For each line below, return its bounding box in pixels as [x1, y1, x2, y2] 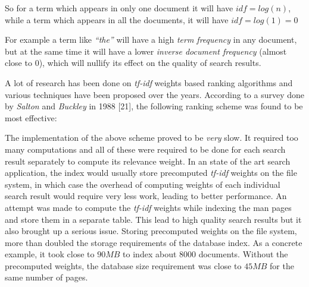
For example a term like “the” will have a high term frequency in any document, [5, 33, 297, 46]
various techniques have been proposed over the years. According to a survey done [5, 88, 305, 100]
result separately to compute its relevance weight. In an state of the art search [5, 154, 291, 167]
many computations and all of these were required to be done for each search [5, 143, 286, 155]
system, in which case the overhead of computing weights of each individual [5, 178, 280, 190]
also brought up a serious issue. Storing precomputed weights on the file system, [5, 225, 297, 237]
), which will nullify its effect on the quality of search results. [39, 56, 261, 69]
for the [270, 259, 294, 272]
